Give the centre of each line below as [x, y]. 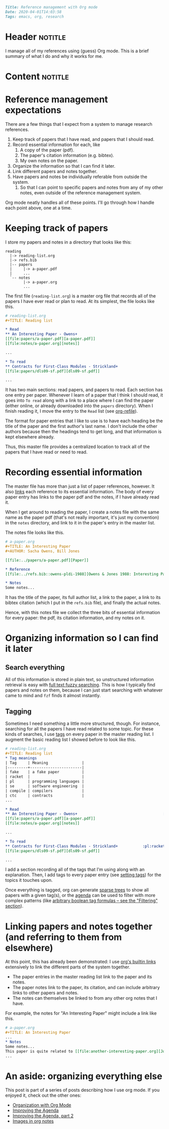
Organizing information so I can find [82, 638]
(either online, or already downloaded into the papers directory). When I [79, 406]
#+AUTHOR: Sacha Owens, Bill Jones [43, 551]
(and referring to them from [64, 937]
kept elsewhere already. [30, 437]
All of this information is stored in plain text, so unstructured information [80, 680]
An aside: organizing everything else [84, 1076]
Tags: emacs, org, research [35, 17]
